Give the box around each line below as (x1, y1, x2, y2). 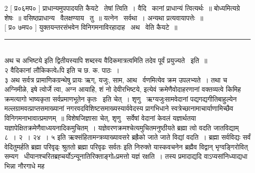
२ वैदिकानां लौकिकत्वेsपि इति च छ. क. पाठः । (4, 65, 120, 75)
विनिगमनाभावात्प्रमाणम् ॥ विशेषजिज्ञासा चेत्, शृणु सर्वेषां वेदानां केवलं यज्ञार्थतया (4, 112, 196, 123)
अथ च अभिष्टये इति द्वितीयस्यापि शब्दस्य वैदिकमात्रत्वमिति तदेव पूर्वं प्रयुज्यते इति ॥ (4, 55, 208, 65)
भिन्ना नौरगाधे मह (4, 160, 45, 171)
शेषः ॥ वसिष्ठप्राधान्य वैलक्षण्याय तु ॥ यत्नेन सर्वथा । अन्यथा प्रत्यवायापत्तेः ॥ (4, 12, 203, 22)
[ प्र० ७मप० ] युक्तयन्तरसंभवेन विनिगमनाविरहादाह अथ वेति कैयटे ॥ (4, 22, 177, 32)
